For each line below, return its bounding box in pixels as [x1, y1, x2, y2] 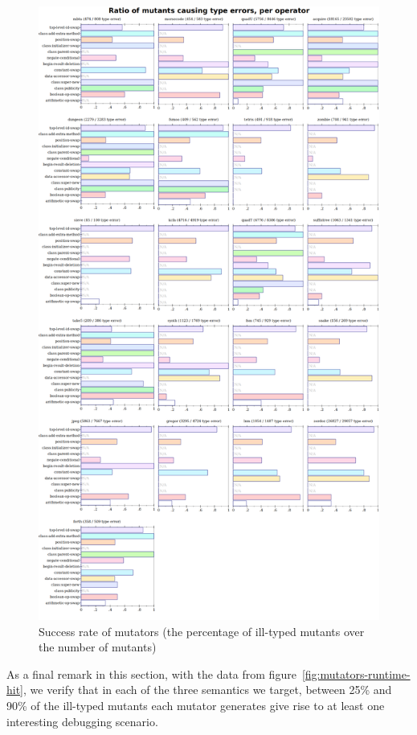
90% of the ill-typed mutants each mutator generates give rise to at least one [6, 697, 385, 714]
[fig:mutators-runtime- [301, 665, 411, 682]
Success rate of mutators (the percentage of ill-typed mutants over [39, 622, 365, 639]
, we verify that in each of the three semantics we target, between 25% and [23, 681, 392, 698]
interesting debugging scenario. [6, 712, 158, 729]
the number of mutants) [39, 639, 157, 655]
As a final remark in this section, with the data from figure [6, 665, 296, 682]
